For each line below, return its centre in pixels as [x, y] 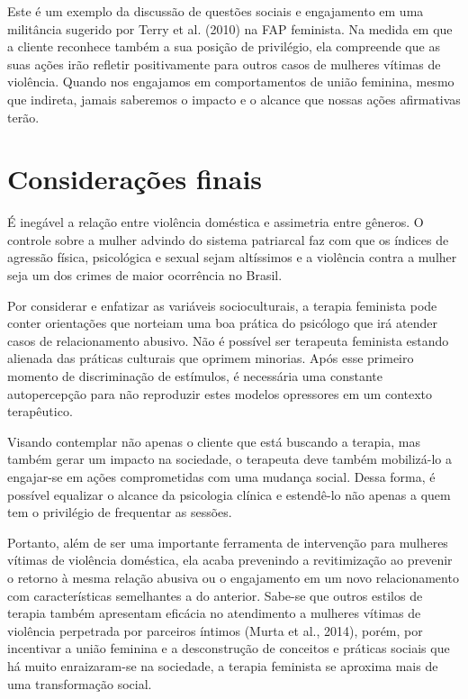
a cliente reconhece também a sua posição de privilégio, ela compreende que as [224, 46]
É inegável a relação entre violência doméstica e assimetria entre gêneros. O [216, 222]
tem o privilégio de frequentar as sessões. [120, 512]
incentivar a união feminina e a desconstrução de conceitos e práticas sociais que [229, 648]
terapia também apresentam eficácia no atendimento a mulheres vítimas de [214, 613]
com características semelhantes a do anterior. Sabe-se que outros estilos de [215, 595]
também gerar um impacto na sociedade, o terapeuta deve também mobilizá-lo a [230, 459]
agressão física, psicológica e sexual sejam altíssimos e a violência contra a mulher [232, 257]
